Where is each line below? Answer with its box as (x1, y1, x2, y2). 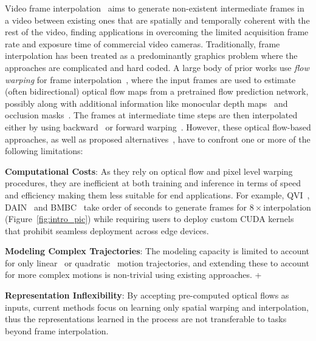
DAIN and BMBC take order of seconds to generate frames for (5, 200, 247, 213)
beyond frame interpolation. (5, 324, 109, 337)
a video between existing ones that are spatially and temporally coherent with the (5, 13, 310, 26)
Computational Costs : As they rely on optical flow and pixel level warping (5, 164, 293, 177)
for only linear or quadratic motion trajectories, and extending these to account (5, 256, 309, 269)
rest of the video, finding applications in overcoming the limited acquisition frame (5, 25, 309, 38)
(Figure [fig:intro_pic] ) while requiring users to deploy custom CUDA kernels (5, 212, 294, 225)
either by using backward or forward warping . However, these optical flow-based (5, 120, 311, 133)
